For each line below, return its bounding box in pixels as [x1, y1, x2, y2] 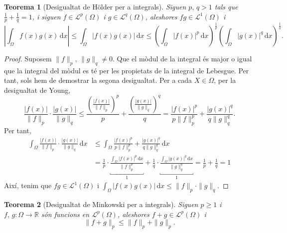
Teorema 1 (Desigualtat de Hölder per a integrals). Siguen [4, 1, 186, 11]
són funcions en [41, 209, 90, 219]
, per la [214, 75, 236, 85]
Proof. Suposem [4, 53, 52, 63]
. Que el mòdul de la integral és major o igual [113, 53, 252, 63]
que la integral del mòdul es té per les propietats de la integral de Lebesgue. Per [4, 65, 249, 75]
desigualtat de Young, [4, 84, 71, 95]
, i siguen [32, 11, 61, 21]
